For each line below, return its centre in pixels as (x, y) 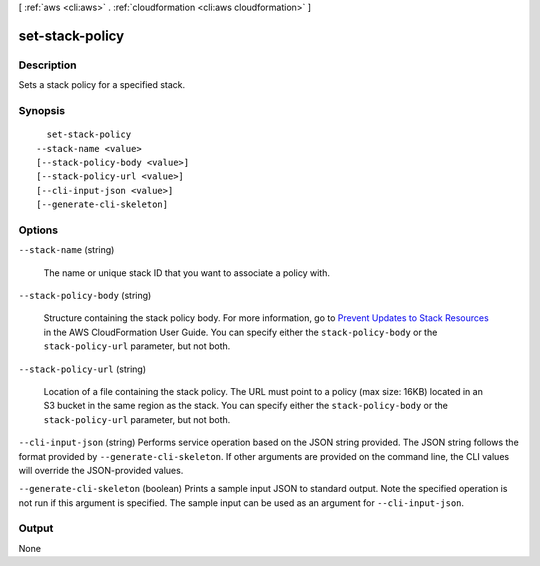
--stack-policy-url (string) (82, 369)
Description (47, 65)
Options (38, 230)
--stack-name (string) (66, 250)
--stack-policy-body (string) (85, 295)
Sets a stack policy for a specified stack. (102, 85)
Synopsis (41, 110)
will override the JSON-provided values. (101, 470)
